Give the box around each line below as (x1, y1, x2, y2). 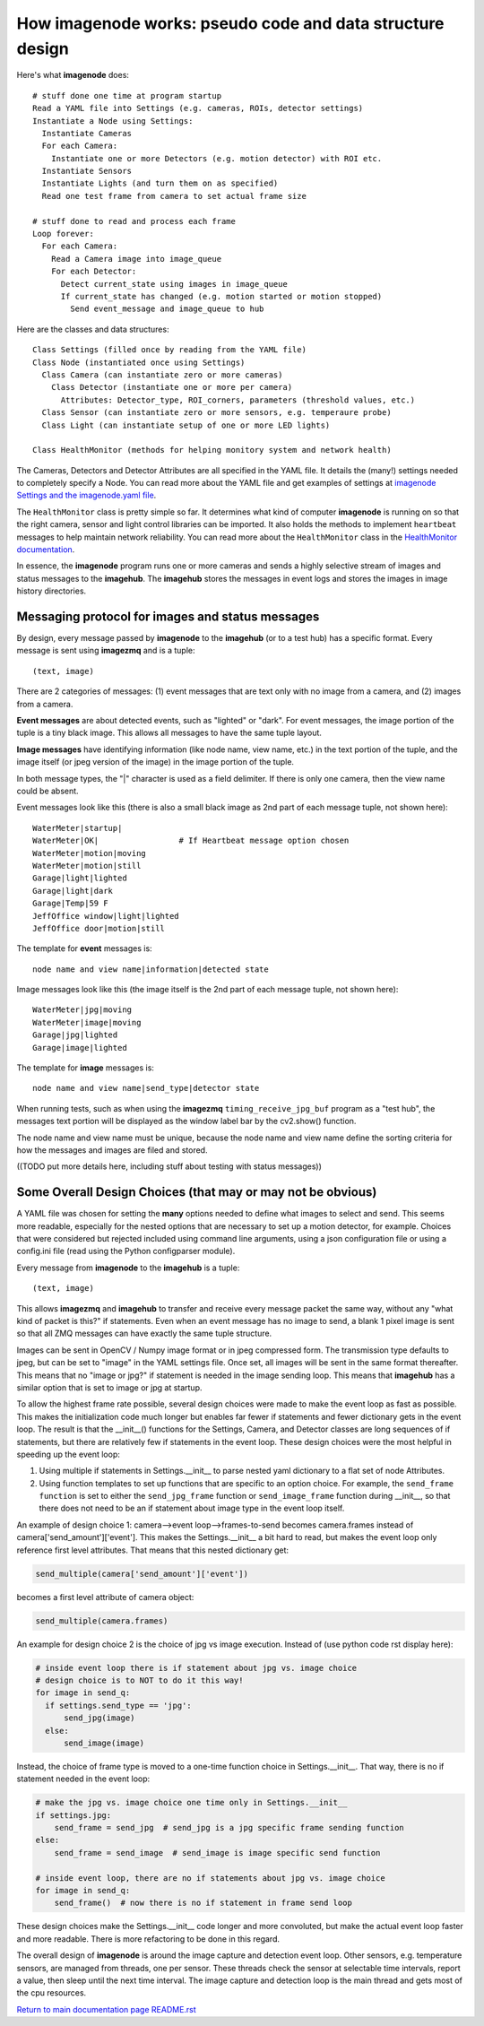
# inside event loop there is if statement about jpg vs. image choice (35, 1663, 358, 1673)
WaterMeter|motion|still (32, 861, 142, 870)
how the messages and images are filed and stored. (16, 1144, 208, 1156)
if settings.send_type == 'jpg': (45, 1700, 192, 1710)
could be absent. (16, 785, 80, 796)
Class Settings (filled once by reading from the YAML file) (32, 345, 307, 355)
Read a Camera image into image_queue (50, 254, 222, 264)
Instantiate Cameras (41, 128, 133, 138)
